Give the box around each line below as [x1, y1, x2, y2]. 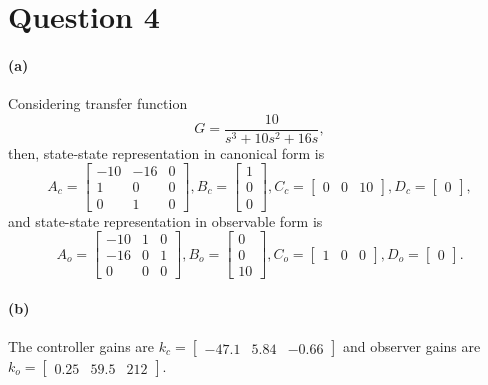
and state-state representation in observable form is [8, 210, 323, 231]
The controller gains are [8, 336, 155, 356]
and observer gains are [343, 336, 481, 356]
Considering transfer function [8, 93, 188, 114]
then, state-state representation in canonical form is [8, 142, 325, 163]
